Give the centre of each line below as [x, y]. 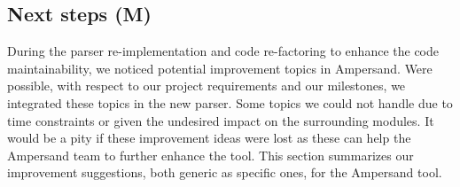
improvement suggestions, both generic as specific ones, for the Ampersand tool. [225, 172]
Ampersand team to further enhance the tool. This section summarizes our [211, 155]
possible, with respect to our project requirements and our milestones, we [207, 86]
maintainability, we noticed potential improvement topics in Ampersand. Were [220, 68]
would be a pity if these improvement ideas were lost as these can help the [209, 138]
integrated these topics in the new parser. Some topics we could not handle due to [230, 102]
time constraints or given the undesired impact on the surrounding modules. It [221, 120]
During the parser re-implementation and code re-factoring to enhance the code [223, 51]
